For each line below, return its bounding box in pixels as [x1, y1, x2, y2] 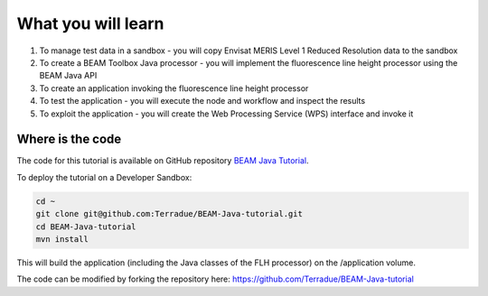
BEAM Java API [39, 70, 98, 81]
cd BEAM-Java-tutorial [35, 221, 136, 232]
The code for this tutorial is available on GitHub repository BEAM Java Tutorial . [16, 155, 309, 166]
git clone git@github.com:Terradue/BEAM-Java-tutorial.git [35, 208, 303, 219]
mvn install [35, 234, 89, 244]
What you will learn [16, 14, 164, 33]
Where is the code [16, 132, 122, 147]
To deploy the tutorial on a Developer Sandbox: [16, 171, 192, 182]
